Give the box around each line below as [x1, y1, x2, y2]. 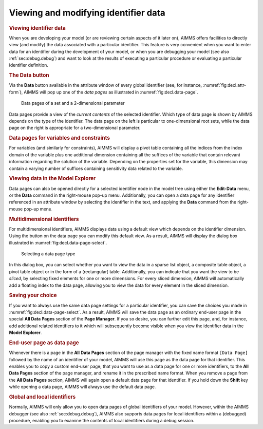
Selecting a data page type [21, 251, 75, 257]
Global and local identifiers [9, 393, 76, 400]
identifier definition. [9, 62, 48, 68]
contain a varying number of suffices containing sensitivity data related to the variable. [9, 166, 183, 171]
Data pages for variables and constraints [9, 134, 110, 141]
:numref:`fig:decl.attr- [203, 82, 246, 88]
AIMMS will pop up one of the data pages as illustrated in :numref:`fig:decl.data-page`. [23, 89, 198, 95]
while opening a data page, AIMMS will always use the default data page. [9, 384, 156, 390]
